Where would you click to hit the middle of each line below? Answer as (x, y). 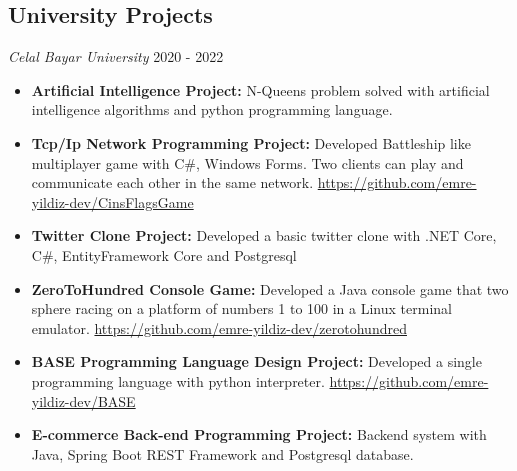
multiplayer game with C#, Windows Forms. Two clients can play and (247, 162)
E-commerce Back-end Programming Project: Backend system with (259, 434)
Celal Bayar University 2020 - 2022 (116, 56)
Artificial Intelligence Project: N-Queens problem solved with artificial (260, 89)
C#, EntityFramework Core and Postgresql (164, 254)
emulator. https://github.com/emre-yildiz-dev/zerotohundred (219, 327)
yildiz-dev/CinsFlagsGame (112, 201)
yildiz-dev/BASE (83, 400)
